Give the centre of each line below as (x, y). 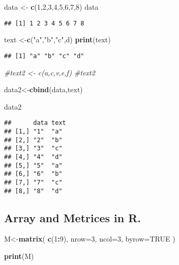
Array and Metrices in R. (73, 217)
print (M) (19, 256)
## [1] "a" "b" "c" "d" (44, 56)
